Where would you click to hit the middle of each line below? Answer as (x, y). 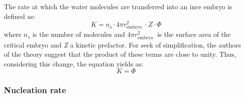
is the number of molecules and (79, 34)
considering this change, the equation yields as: (74, 63)
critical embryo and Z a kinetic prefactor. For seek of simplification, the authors (122, 44)
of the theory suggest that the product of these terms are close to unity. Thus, (120, 54)
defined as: (20, 16)
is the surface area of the (194, 34)
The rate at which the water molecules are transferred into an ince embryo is (118, 6)
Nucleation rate (35, 90)
